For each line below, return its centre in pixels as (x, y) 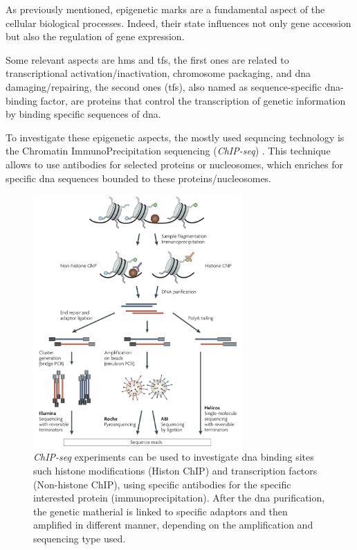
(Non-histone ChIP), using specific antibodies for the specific (162, 484)
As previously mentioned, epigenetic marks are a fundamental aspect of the (165, 9)
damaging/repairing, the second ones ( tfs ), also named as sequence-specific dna (173, 86)
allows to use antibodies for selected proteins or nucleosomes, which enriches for (175, 164)
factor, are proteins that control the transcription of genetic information (193, 100)
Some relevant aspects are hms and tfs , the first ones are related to (147, 59)
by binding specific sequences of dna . (83, 114)
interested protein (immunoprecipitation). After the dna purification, (179, 498)
